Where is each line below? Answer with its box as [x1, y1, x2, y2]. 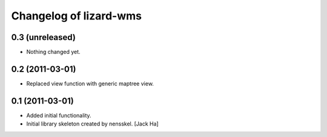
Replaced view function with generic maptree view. [26, 79, 154, 87]
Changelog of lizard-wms [11, 9, 142, 22]
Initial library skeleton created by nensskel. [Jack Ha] [26, 120, 159, 127]
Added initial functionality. [26, 112, 91, 119]
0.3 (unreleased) [11, 32, 76, 42]
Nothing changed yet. [26, 48, 81, 56]
